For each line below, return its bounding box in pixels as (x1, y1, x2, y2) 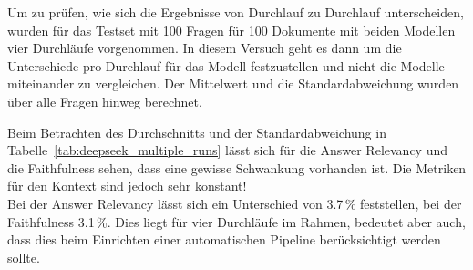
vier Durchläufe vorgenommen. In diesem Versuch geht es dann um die (7, 38, 402, 57)
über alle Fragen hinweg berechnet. (7, 91, 202, 110)
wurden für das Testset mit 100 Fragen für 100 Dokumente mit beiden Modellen (7, 20, 456, 39)
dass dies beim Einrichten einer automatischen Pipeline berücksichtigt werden (7, 230, 441, 249)
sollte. (7, 247, 40, 266)
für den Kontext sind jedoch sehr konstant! (7, 176, 247, 195)
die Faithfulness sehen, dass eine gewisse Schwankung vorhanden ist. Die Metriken (7, 158, 467, 177)
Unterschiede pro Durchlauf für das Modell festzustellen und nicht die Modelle (7, 56, 445, 75)
